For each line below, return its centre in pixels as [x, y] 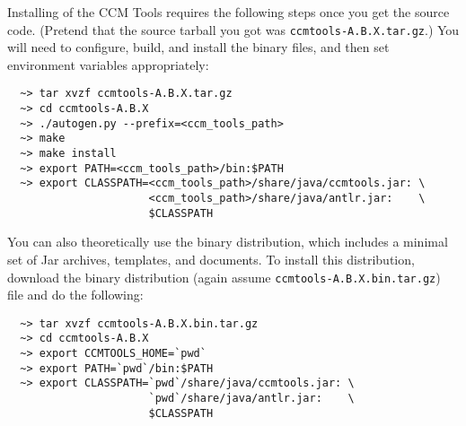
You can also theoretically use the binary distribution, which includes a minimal [228, 242]
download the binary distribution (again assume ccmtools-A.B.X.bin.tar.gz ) [224, 277]
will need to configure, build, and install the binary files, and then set [198, 47]
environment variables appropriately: [108, 64]
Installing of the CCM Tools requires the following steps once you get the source [229, 12]
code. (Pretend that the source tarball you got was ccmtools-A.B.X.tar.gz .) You [233, 29]
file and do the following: [75, 295]
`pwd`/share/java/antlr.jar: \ [251, 399]
